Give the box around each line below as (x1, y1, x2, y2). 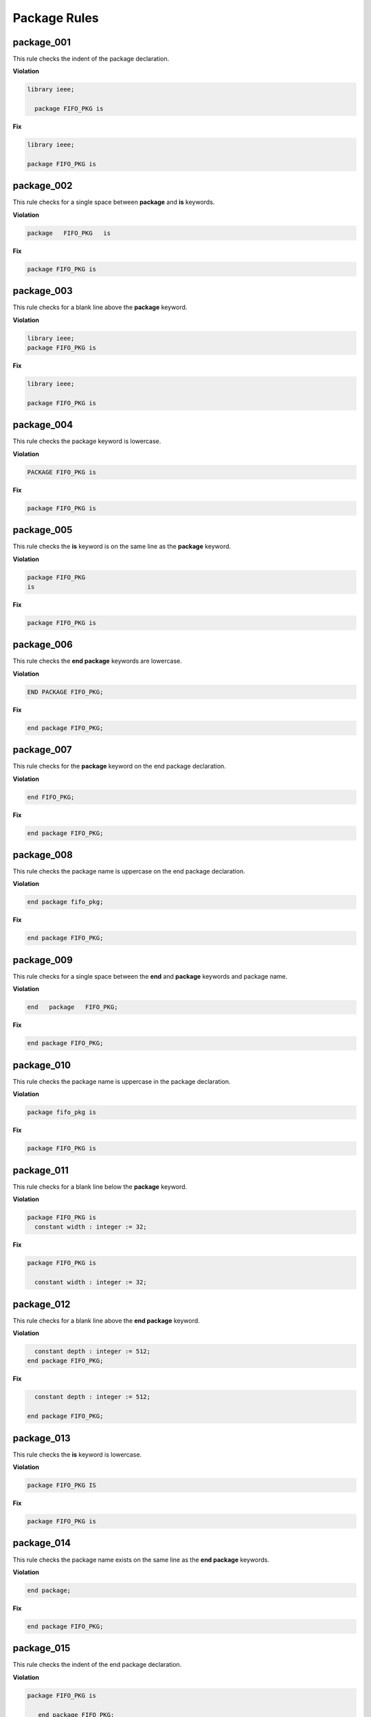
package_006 (12, 639, 74, 650)
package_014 (12, 1537, 71, 1549)
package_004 (12, 419, 74, 431)
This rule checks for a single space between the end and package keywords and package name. (12, 972, 288, 980)
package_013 (12, 1432, 71, 1444)
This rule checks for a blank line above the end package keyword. (12, 1316, 201, 1325)
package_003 (12, 285, 74, 297)
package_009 (12, 954, 74, 966)
